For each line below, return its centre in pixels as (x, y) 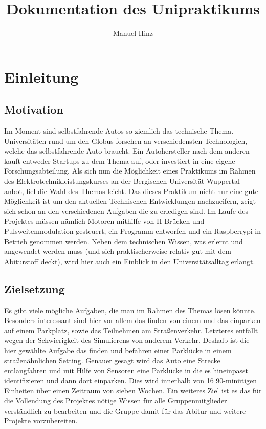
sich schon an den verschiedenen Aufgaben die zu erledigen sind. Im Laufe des (126, 211)
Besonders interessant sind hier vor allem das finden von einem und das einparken (132, 320)
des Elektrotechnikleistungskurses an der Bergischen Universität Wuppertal (122, 181)
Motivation (34, 109)
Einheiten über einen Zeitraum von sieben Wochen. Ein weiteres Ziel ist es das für (133, 390)
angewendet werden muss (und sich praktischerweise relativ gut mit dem (118, 251)
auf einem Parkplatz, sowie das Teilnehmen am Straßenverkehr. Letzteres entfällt (131, 330)
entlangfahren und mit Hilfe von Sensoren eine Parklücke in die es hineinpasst (126, 370)
